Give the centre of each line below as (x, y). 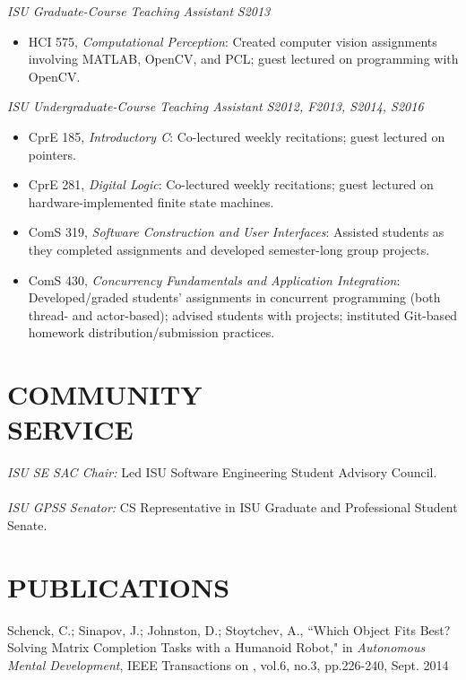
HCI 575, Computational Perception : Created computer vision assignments (233, 41)
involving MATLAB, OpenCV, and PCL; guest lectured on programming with (243, 59)
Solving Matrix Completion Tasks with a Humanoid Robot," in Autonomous (216, 647)
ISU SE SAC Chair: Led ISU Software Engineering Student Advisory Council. (222, 472)
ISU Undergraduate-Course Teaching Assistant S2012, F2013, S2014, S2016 (216, 106)
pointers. (52, 154)
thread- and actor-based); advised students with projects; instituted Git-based (243, 314)
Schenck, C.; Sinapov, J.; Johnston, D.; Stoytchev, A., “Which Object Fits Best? (229, 629)
